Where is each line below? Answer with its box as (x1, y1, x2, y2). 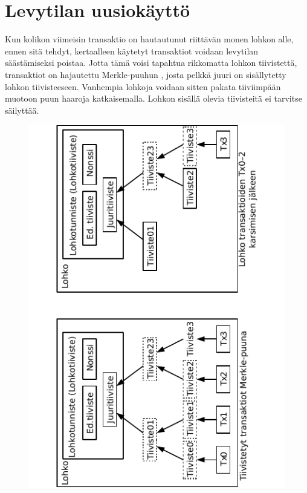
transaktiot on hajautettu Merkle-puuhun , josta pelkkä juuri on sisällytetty (5, 68, 286, 80)
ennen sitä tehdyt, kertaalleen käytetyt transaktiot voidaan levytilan (5, 44, 259, 57)
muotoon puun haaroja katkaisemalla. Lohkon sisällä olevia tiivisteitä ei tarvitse (5, 92, 302, 105)
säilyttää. (5, 103, 39, 116)
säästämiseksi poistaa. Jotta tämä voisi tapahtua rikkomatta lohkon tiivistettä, (5, 56, 297, 69)
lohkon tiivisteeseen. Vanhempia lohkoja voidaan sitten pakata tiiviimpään (5, 80, 281, 93)
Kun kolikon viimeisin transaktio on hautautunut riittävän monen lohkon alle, (5, 33, 294, 45)
